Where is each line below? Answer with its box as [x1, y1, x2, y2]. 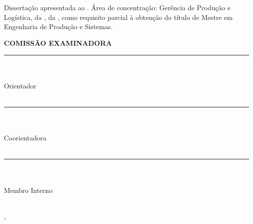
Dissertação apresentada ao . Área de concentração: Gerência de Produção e [4, 2, 231, 13]
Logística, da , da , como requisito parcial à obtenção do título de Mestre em [4, 12, 233, 22]
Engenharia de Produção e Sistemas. [4, 21, 113, 32]
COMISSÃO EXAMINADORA [4, 37, 112, 48]
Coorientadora [4, 133, 47, 143]
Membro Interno [4, 185, 53, 195]
